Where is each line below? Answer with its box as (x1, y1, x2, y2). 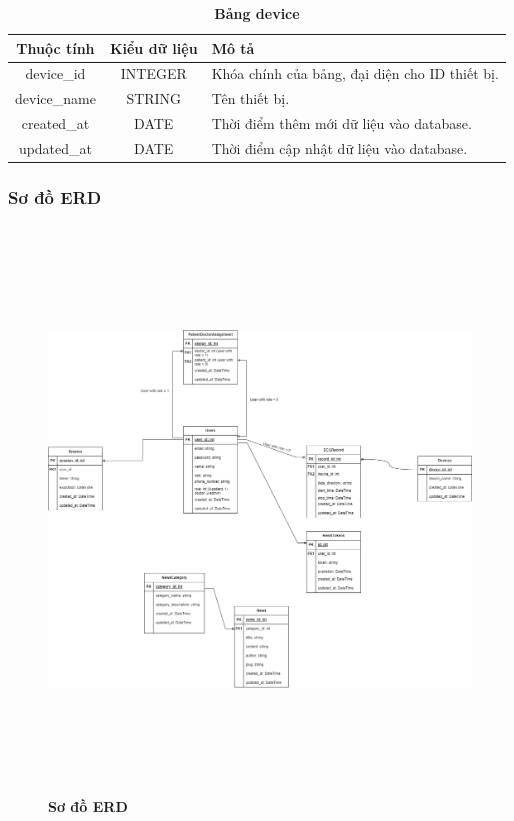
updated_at (18, 137, 93, 158)
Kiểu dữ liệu (109, 37, 198, 58)
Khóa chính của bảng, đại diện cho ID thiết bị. (211, 63, 499, 84)
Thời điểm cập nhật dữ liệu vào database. (211, 137, 468, 158)
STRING (126, 88, 182, 109)
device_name (15, 88, 96, 109)
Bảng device (214, 3, 300, 23)
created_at (21, 113, 90, 134)
